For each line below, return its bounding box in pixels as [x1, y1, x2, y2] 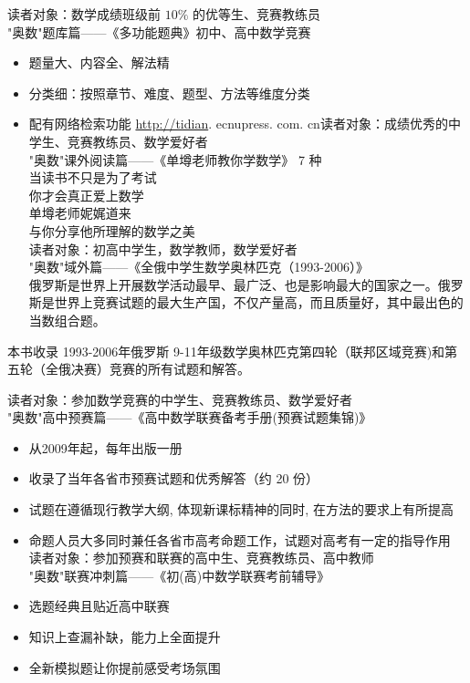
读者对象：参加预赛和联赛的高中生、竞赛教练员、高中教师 [28, 548, 374, 567]
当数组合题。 [28, 310, 106, 329]
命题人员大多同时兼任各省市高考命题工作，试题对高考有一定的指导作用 [28, 530, 451, 549]
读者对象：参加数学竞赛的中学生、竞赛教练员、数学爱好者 [7, 389, 352, 409]
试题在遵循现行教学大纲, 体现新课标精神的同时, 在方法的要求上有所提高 [28, 500, 454, 519]
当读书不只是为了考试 [28, 168, 157, 187]
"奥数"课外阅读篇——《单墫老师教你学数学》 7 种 [28, 150, 322, 169]
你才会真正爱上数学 [28, 185, 144, 204]
